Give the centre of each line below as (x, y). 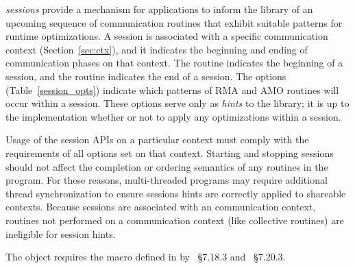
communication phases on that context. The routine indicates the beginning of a (174, 63)
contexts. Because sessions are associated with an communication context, (161, 207)
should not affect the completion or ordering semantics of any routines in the (167, 166)
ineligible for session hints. (61, 233)
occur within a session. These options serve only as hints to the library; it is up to (177, 103)
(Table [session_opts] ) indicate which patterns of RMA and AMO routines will (172, 89)
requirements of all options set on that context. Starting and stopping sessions (170, 153)
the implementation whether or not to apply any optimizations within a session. (173, 116)
